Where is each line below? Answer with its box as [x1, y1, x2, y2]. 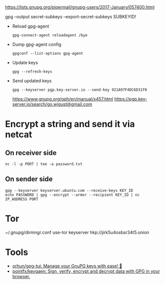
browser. [12, 273, 31, 279]
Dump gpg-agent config [12, 41, 62, 47]
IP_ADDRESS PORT [5, 197, 38, 202]
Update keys [12, 60, 38, 66]
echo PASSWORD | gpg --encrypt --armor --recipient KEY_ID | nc [5, 192, 140, 197]
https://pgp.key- [114, 96, 147, 102]
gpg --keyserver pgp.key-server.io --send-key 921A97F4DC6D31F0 [12, 87, 147, 92]
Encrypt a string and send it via [5, 118, 135, 130]
